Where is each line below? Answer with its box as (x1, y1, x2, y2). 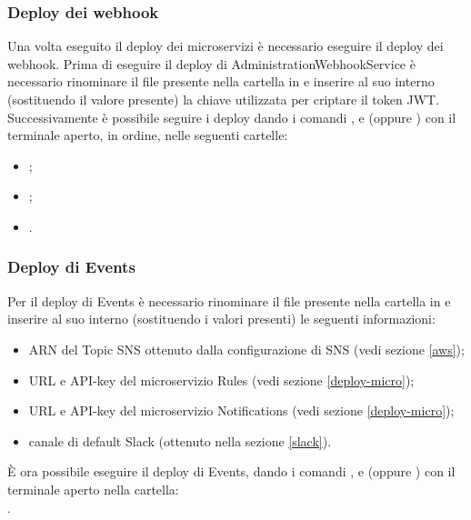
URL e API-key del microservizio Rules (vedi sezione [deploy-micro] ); (28, 370, 415, 389)
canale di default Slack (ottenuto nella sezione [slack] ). (28, 431, 332, 450)
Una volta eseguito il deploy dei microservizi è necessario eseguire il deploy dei (7, 36, 444, 55)
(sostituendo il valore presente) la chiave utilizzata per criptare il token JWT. (7, 90, 440, 108)
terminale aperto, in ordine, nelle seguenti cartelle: (7, 125, 288, 145)
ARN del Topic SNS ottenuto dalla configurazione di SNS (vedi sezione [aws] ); (28, 339, 465, 358)
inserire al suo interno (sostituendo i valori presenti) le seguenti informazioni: (7, 309, 436, 328)
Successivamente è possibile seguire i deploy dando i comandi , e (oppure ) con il (7, 107, 456, 126)
